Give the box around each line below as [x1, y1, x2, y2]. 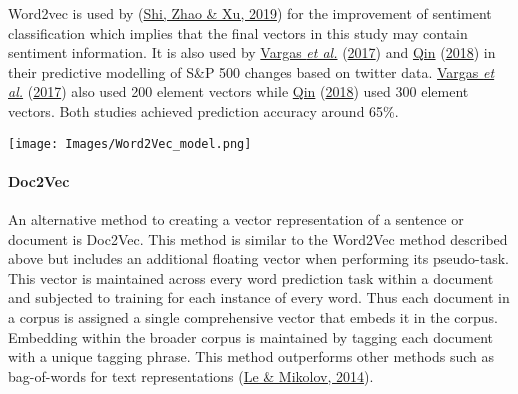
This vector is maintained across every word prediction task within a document [8, 267, 494, 288]
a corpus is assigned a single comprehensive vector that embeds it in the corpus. [8, 306, 498, 327]
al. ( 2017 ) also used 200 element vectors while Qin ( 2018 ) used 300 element [8, 81, 469, 102]
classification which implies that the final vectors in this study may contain [8, 22, 468, 43]
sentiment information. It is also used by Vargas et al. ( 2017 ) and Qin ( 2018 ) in [8, 42, 496, 63]
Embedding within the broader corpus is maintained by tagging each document [8, 326, 494, 347]
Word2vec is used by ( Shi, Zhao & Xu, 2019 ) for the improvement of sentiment [8, 3, 492, 23]
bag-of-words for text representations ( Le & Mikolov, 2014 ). [8, 365, 374, 386]
